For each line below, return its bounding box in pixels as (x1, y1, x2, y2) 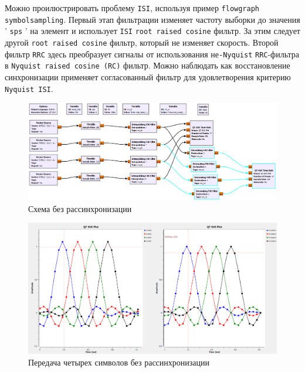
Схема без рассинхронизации (28, 202, 132, 214)
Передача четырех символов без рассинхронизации (28, 356, 210, 368)
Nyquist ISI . (5, 82, 53, 94)
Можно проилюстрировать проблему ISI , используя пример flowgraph (5, 2, 260, 13)
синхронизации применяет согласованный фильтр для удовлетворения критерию (5, 70, 291, 83)
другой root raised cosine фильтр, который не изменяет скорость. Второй (5, 36, 279, 48)
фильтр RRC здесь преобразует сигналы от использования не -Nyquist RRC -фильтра (5, 47, 300, 60)
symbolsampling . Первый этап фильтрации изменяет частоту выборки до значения (5, 13, 300, 25)
